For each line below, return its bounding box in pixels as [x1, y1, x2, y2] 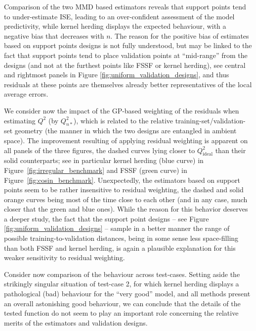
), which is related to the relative [73, 115, 173, 125]
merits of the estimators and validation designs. [4, 317, 148, 328]
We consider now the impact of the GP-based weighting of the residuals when [4, 105, 239, 115]
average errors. [4, 89, 48, 99]
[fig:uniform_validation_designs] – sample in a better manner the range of [4, 223, 230, 233]
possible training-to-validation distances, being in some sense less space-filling [4, 233, 239, 243]
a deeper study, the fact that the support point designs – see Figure [4, 213, 209, 223]
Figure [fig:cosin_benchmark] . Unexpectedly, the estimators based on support [4, 174, 240, 185]
